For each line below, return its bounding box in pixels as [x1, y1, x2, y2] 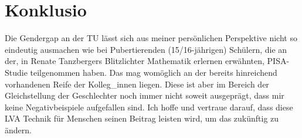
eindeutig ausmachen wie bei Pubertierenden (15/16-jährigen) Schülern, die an [5, 43, 287, 55]
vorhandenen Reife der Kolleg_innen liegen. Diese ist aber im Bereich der [5, 78, 269, 90]
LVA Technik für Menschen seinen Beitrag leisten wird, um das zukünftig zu [5, 112, 279, 124]
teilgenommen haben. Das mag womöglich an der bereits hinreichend [30, 66, 277, 78]
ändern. [5, 123, 32, 136]
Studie [5, 66, 28, 78]
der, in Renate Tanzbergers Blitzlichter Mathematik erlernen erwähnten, [5, 55, 264, 67]
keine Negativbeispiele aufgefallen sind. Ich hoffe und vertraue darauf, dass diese [5, 100, 293, 113]
